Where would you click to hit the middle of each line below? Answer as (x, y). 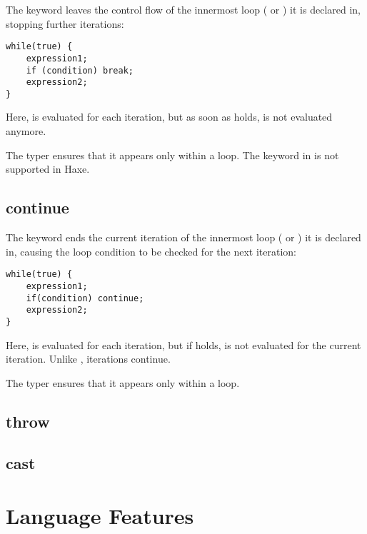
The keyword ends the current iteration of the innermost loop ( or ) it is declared (183, 237)
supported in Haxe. (48, 169)
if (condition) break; (80, 70)
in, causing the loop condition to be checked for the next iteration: (151, 251)
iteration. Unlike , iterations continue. (88, 359)
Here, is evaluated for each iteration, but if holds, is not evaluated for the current (183, 344)
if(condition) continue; (85, 298)
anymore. (26, 131)
